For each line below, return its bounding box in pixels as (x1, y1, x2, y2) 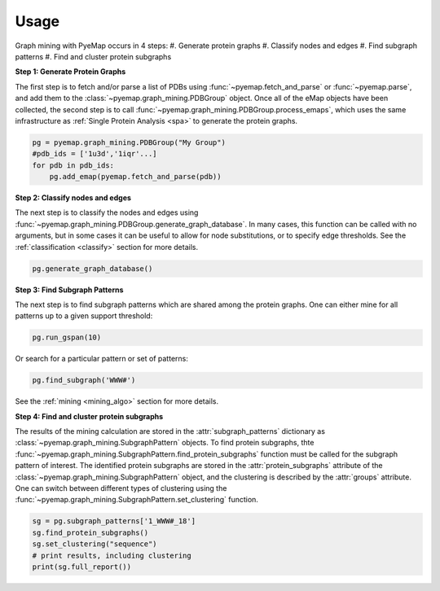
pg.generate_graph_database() (32, 264, 153, 273)
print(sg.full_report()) (32, 562, 132, 571)
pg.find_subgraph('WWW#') (32, 375, 136, 385)
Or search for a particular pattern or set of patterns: (15, 354, 189, 364)
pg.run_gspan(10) (32, 333, 102, 342)
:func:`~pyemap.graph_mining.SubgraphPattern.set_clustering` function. (15, 495, 258, 505)
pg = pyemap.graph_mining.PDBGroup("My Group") (32, 138, 226, 147)
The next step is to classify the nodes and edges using (15, 208, 199, 217)
